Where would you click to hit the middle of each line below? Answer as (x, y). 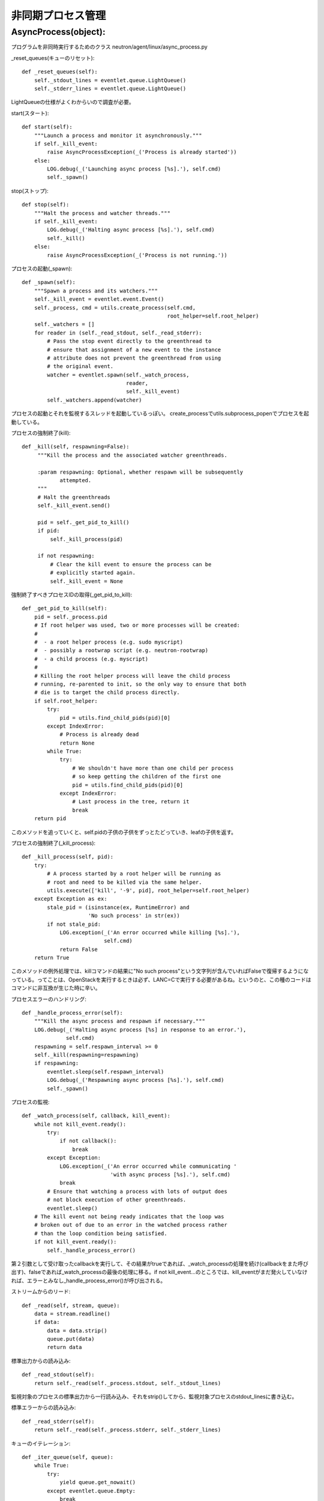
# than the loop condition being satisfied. (100, 1233)
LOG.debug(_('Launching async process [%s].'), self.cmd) (134, 169)
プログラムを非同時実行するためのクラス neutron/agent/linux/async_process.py (109, 47)
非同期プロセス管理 (58, 16)
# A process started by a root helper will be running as (134, 874)
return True (52, 958)
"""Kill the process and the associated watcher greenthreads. (132, 455)
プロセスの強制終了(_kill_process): (53, 843)
